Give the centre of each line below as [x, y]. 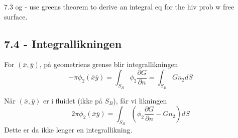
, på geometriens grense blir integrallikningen [109, 64]
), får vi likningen [140, 100]
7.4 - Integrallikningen [63, 43]
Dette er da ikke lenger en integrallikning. [68, 130]
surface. [16, 16]
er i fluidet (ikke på [73, 100]
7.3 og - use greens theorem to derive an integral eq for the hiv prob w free [119, 6]
